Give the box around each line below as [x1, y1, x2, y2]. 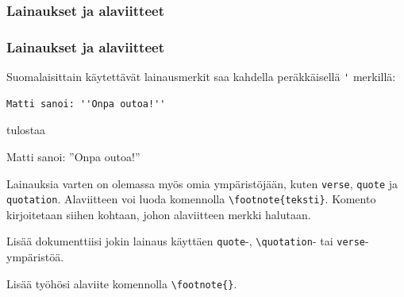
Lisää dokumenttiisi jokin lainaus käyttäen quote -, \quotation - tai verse [6, 233, 366, 249]
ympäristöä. [6, 249, 64, 265]
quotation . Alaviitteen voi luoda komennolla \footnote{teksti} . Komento [6, 191, 376, 207]
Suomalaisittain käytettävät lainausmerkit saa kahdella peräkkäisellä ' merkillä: [6, 68, 396, 85]
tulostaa [6, 121, 46, 138]
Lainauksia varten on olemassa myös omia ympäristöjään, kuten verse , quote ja [6, 175, 398, 191]
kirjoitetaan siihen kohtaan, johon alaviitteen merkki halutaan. [6, 206, 311, 222]
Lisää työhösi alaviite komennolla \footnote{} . [6, 275, 237, 291]
